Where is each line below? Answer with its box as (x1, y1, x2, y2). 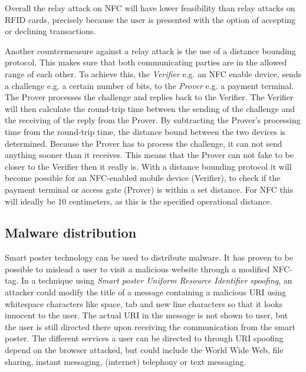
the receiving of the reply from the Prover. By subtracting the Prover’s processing (5, 114, 301, 126)
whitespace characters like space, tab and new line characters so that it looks (5, 297, 283, 310)
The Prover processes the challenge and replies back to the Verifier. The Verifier (5, 91, 294, 103)
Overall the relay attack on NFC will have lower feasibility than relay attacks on (5, 2, 295, 14)
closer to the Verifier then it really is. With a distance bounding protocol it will (5, 160, 292, 172)
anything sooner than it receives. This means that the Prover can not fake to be (5, 149, 294, 161)
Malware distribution (5, 223, 137, 242)
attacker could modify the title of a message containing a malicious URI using (5, 286, 287, 298)
